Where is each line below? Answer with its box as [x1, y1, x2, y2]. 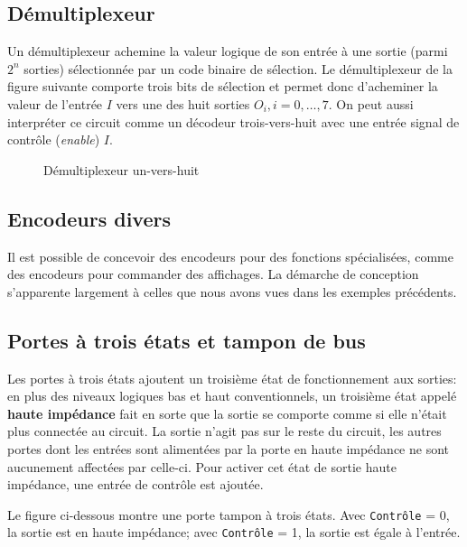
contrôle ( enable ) [7, 130, 100, 149]
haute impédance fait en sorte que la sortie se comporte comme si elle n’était [7, 403, 447, 422]
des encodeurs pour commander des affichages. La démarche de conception [7, 264, 419, 283]
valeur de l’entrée [7, 94, 103, 113]
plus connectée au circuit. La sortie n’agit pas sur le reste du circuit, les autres [7, 422, 442, 440]
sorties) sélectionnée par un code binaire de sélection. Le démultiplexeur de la [23, 59, 453, 78]
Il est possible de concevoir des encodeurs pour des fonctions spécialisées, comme [7, 246, 453, 265]
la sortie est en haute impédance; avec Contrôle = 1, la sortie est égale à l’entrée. [7, 523, 461, 542]
